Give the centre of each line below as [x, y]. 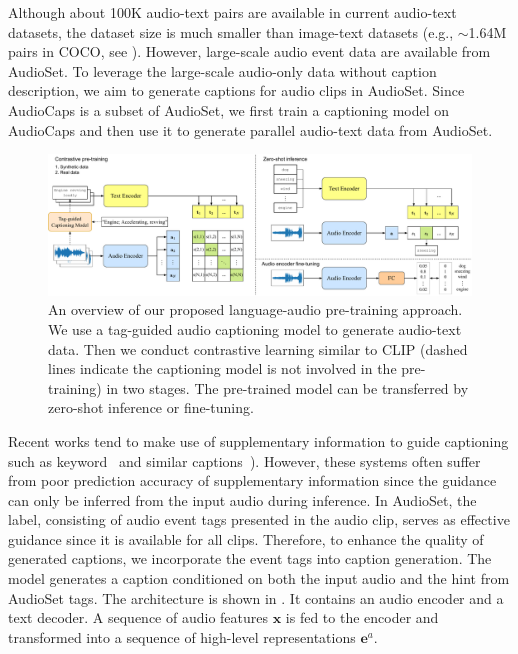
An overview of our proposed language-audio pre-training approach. [255, 309]
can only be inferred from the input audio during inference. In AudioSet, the [242, 499]
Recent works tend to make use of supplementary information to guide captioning [258, 440]
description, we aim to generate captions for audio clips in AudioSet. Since [236, 90]
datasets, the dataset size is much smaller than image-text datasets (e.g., [231, 31]
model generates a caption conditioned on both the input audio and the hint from [259, 578]
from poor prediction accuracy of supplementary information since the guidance [252, 480]
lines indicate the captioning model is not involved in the [222, 368]
